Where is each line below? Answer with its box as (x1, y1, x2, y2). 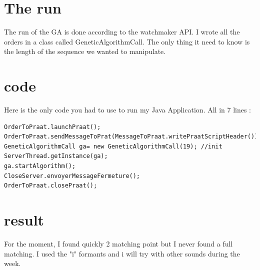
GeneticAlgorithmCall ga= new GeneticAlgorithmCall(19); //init (4, 142, 222, 150)
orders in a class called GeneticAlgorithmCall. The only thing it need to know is (4, 36, 250, 46)
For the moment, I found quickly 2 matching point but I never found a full (4, 238, 233, 248)
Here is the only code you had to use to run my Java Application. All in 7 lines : (4, 104, 251, 115)
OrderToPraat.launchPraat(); (4, 123, 101, 130)
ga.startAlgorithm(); (4, 162, 76, 169)
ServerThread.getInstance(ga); (4, 152, 108, 160)
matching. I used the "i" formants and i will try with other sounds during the (4, 248, 240, 258)
